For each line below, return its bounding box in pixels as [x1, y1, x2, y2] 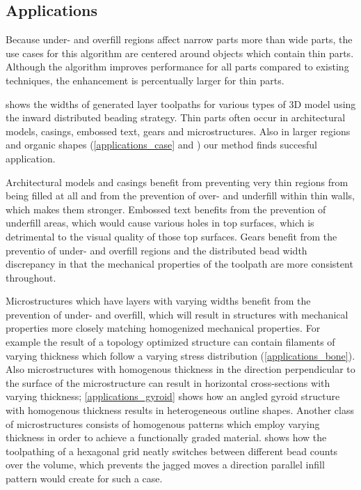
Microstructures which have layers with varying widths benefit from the [6, 293, 311, 308]
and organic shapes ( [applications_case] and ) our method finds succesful [6, 137, 317, 152]
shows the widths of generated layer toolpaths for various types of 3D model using [6, 96, 356, 111]
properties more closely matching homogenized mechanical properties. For [6, 321, 321, 335]
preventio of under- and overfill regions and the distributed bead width [6, 243, 307, 257]
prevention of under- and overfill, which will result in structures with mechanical [6, 307, 348, 321]
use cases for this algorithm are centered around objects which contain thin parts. [6, 45, 354, 60]
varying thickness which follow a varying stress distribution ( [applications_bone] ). [6, 348, 355, 362]
